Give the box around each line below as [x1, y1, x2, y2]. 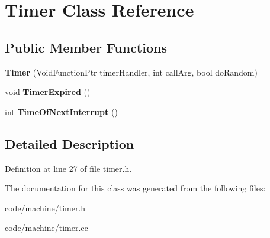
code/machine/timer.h [5, 201, 86, 214]
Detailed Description [5, 134, 134, 152]
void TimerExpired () [5, 86, 91, 98]
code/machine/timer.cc [5, 221, 88, 234]
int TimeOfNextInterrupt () [5, 105, 118, 118]
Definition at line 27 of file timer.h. [5, 162, 132, 174]
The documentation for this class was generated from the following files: [5, 182, 266, 194]
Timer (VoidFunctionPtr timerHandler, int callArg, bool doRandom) [5, 66, 258, 78]
